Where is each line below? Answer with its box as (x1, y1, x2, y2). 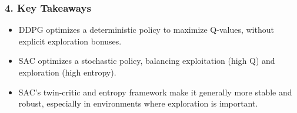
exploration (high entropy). (18, 66, 116, 78)
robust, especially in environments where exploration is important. (18, 97, 258, 109)
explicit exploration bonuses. (18, 35, 122, 47)
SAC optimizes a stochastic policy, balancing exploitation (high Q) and (18, 54, 275, 67)
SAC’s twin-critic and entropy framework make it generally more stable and (18, 85, 292, 98)
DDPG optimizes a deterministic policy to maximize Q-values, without (18, 23, 274, 36)
